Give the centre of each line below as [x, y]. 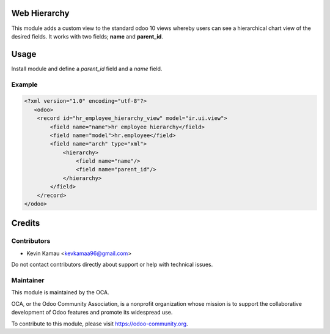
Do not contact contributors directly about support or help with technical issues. [112, 265]
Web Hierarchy [40, 13]
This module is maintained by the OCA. [60, 292]
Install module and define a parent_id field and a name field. [87, 69]
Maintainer [28, 280]
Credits [26, 223]
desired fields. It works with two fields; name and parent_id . [87, 36]
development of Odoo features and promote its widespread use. [92, 313]
